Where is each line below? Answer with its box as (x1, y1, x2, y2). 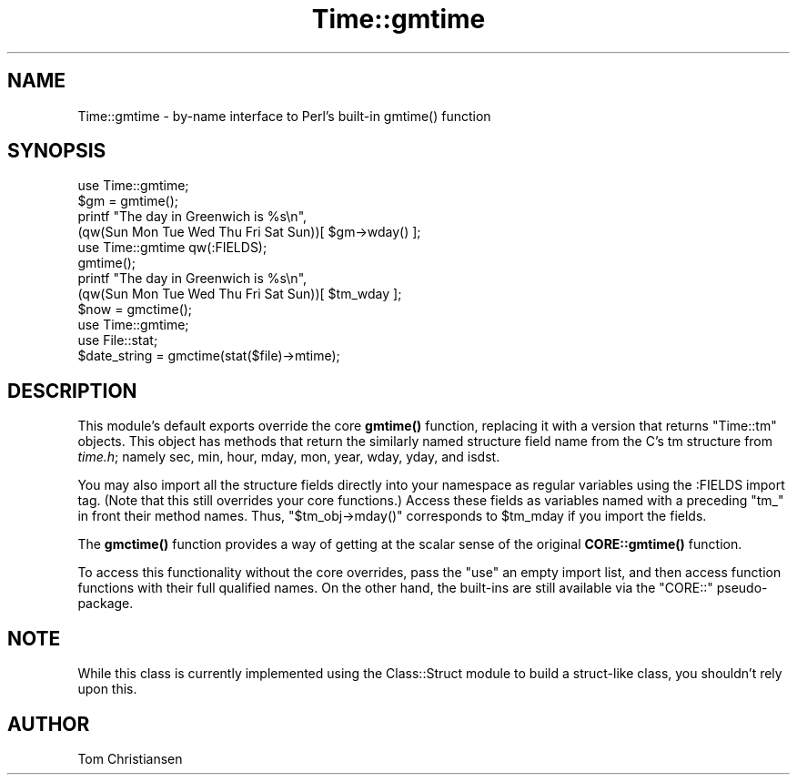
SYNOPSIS (7, 139, 106, 163)
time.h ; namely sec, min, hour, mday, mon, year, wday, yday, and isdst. (77, 449, 500, 465)
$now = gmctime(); (77, 301, 193, 318)
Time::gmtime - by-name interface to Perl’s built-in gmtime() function (77, 107, 491, 124)
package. (77, 595, 134, 612)
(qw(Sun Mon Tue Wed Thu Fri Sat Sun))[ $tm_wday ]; (77, 286, 402, 302)
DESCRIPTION (7, 379, 137, 402)
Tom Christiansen (77, 750, 183, 767)
